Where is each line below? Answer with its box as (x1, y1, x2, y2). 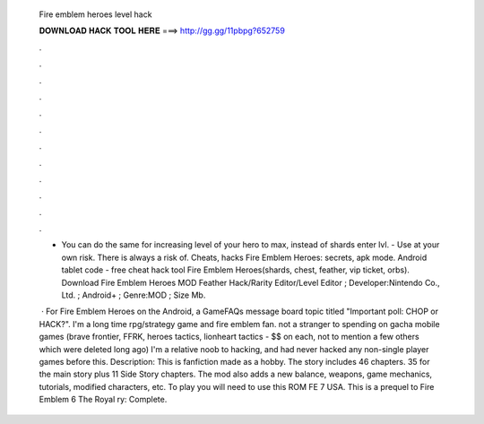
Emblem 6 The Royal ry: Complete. (39, 394, 168, 405)
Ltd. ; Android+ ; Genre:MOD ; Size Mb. (61, 290, 206, 300)
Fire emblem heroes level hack (39, 9, 152, 20)
